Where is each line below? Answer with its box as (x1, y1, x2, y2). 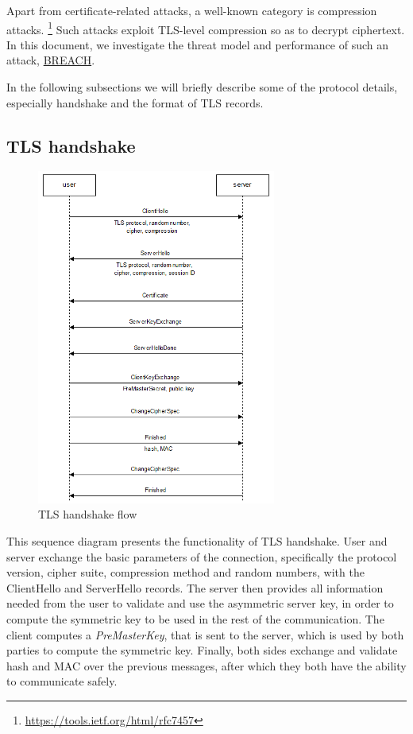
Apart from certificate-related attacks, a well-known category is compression (6, 2, 377, 18)
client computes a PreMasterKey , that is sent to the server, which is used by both (6, 626, 404, 643)
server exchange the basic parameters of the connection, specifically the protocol (6, 548, 397, 565)
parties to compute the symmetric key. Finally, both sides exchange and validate (6, 642, 398, 658)
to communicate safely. (6, 673, 118, 689)
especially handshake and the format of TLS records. (6, 94, 264, 111)
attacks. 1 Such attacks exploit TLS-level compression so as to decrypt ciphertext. (6, 18, 405, 37)
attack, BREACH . (6, 52, 95, 68)
